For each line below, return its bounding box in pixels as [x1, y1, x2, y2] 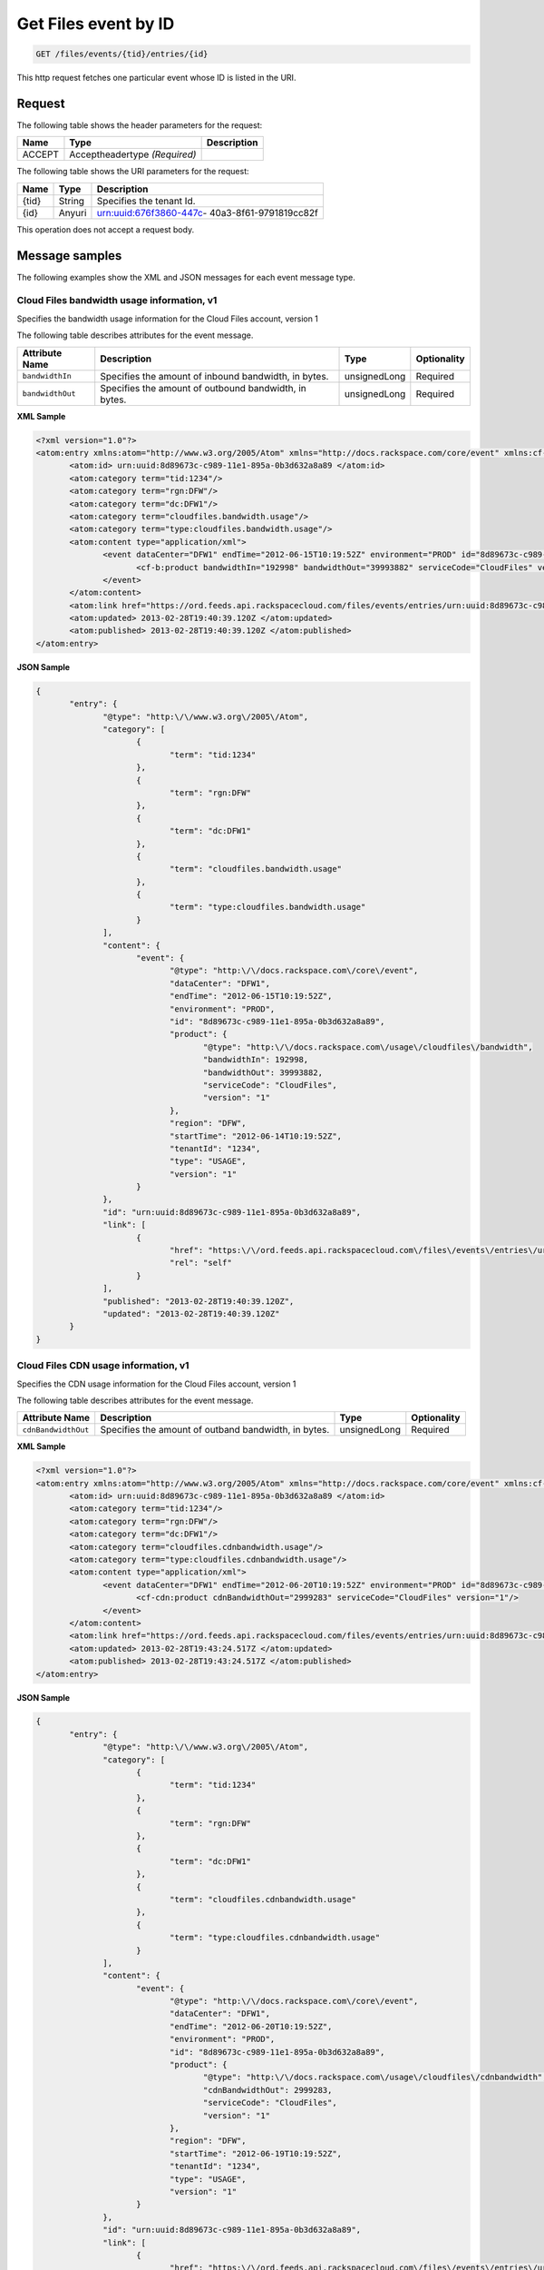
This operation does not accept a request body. [16, 223, 195, 235]
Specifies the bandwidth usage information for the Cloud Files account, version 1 [16, 313, 319, 324]
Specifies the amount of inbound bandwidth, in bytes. [100, 370, 329, 382]
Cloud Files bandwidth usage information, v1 [16, 294, 218, 307]
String [58, 194, 85, 207]
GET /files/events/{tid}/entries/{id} [35, 49, 209, 59]
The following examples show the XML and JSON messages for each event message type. [16, 271, 355, 282]
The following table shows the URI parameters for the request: [16, 166, 249, 177]
